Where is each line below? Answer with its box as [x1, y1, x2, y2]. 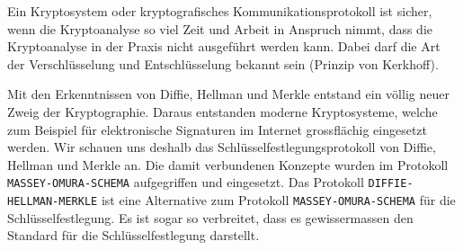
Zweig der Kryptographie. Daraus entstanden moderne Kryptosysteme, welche [7, 102, 438, 121]
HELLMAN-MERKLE [7, 195, 98, 208]
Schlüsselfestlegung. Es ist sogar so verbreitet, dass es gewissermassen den [7, 208, 414, 227]
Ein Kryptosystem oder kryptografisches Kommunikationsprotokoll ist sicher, [7, 2, 432, 20]
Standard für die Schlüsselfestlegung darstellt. [7, 226, 260, 245]
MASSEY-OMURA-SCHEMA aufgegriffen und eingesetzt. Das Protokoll [7, 173, 364, 192]
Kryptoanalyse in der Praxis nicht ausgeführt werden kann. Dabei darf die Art [7, 37, 441, 56]
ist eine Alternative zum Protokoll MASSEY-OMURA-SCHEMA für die [101, 191, 456, 209]
